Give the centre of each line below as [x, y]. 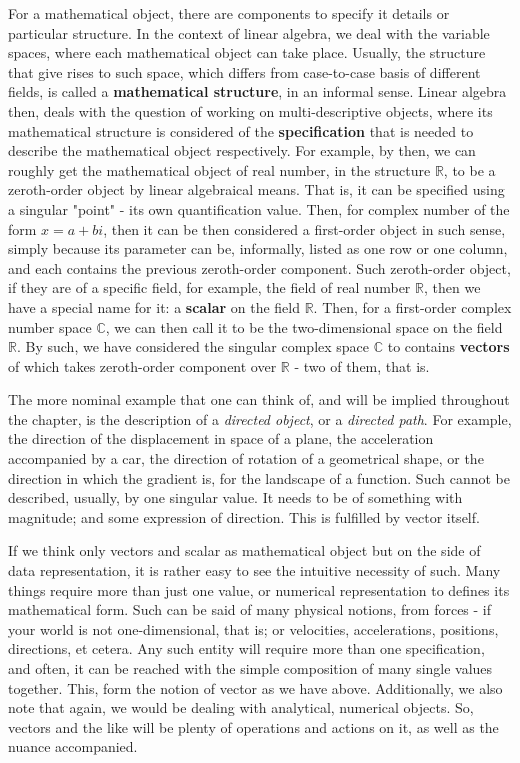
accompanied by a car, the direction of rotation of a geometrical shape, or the [246, 458]
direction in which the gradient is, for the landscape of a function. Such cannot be [259, 477]
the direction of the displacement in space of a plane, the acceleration [221, 438]
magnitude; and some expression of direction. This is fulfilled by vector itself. [244, 516]
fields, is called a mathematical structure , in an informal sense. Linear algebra [257, 91]
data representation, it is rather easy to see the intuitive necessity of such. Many [254, 570]
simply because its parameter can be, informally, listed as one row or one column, [258, 248]
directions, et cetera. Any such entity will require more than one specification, [246, 648]
